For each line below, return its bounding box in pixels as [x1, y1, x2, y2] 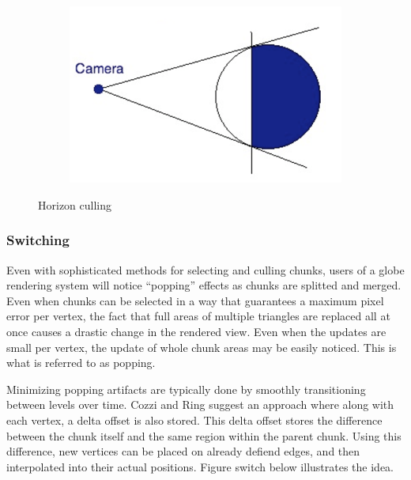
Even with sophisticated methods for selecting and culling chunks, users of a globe [6, 261, 405, 278]
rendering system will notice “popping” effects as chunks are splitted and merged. [6, 277, 402, 293]
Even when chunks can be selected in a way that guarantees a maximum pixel [6, 292, 384, 308]
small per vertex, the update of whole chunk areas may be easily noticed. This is [6, 338, 397, 355]
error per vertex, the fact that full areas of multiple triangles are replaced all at [6, 308, 390, 324]
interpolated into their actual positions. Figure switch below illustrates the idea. [6, 458, 394, 474]
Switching [6, 230, 70, 250]
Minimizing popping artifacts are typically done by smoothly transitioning [6, 380, 366, 397]
